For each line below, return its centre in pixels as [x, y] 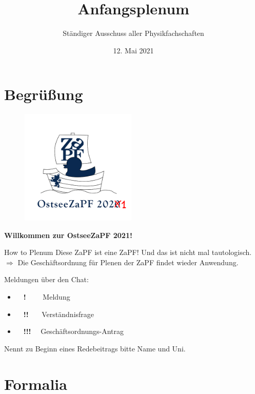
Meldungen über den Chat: [46, 279]
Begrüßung [44, 94]
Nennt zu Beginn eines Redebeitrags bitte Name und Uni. [95, 348]
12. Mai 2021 [133, 50]
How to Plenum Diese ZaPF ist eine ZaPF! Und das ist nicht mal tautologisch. [128, 252]
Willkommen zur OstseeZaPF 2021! [68, 235]
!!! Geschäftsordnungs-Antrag [73, 331]
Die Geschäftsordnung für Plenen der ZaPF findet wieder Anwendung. [128, 262]
